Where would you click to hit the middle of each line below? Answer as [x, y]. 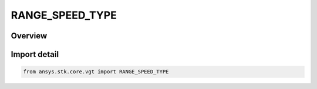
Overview [29, 36]
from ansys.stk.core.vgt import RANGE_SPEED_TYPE [96, 72]
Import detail [35, 54]
